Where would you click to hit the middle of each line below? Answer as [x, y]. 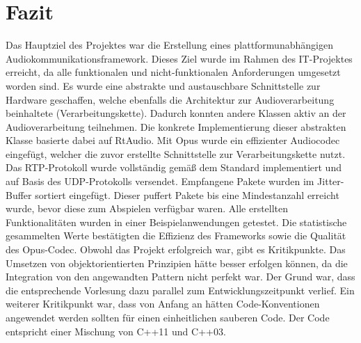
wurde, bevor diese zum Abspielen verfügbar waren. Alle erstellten [147, 208]
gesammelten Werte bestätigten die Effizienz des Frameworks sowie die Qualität [176, 236]
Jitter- [331, 181]
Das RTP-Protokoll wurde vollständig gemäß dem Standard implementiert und [174, 167]
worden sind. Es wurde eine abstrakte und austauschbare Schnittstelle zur [163, 85]
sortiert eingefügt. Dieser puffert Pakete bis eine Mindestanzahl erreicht [187, 194]
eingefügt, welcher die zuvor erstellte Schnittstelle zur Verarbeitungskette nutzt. [176, 153]
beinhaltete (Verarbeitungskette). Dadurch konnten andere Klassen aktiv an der [176, 113]
